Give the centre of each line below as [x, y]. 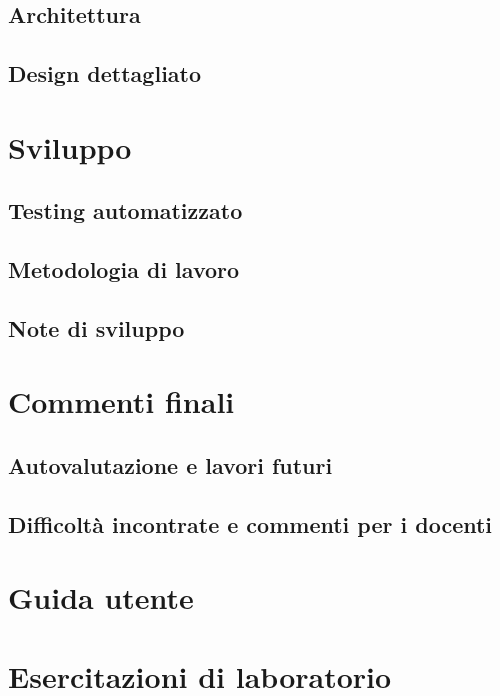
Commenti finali [121, 401]
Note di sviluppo [96, 327]
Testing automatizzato [125, 210]
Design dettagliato [105, 73]
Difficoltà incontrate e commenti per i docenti [250, 523]
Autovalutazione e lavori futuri [170, 465]
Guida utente [101, 597]
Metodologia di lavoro [124, 269]
